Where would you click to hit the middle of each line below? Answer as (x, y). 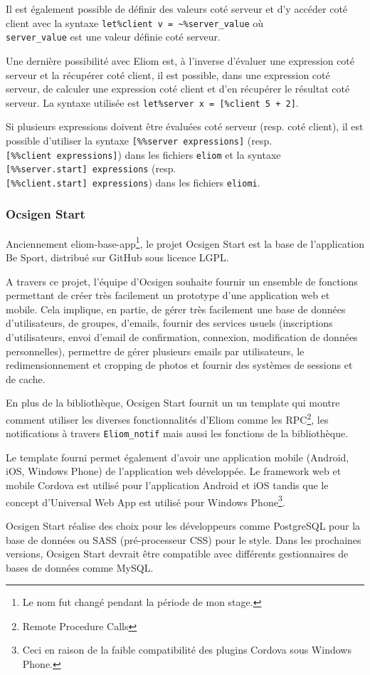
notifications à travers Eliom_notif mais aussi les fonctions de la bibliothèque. (177, 433)
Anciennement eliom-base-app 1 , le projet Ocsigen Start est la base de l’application (185, 242)
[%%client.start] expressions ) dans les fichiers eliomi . (133, 182)
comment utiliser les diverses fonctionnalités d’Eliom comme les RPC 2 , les (167, 418)
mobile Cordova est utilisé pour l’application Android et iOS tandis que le (167, 485)
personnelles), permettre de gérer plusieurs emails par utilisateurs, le (155, 351)
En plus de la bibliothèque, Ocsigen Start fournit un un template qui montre (173, 403)
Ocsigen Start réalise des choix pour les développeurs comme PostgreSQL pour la (183, 525)
